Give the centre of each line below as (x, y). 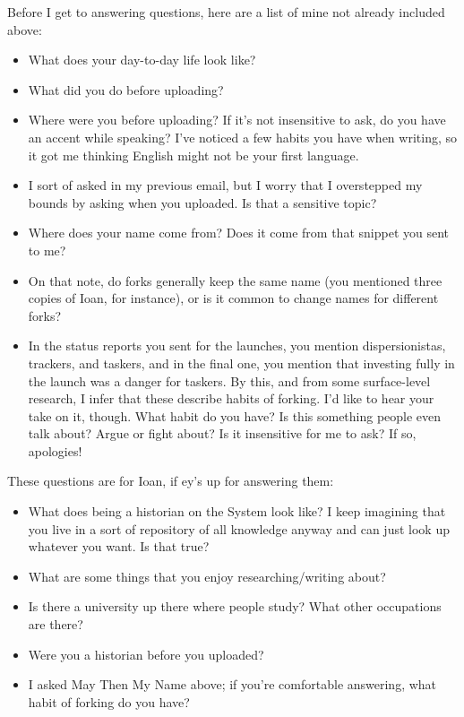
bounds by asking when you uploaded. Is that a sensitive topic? (202, 202)
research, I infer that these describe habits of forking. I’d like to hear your (231, 398)
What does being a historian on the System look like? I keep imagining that (237, 511)
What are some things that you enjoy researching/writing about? (207, 576)
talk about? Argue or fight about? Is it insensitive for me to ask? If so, (222, 433)
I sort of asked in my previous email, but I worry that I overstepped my (225, 185)
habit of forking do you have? (109, 701)
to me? (47, 250)
